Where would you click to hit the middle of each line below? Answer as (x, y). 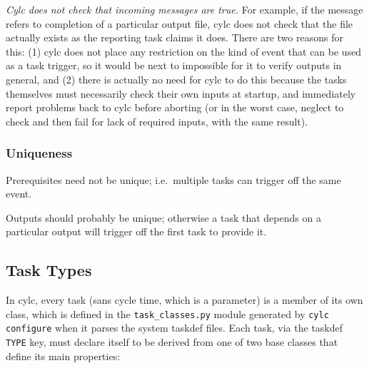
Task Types (49, 270)
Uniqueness (39, 153)
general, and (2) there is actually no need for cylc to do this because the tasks (176, 79)
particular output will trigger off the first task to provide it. (136, 231)
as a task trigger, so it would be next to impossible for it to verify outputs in (174, 65)
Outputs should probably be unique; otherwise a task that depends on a (163, 217)
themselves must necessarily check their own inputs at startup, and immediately (181, 93)
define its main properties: (63, 356)
